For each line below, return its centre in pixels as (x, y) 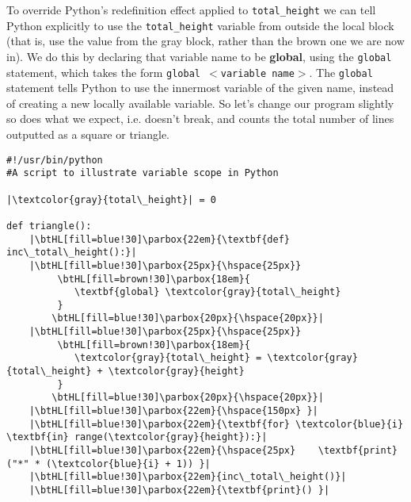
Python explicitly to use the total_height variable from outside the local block (200, 25)
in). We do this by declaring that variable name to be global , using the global (199, 56)
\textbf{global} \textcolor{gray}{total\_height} (207, 292)
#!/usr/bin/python (55, 160)
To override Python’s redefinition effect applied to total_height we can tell (191, 10)
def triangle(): (49, 226)
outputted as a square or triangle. (88, 134)
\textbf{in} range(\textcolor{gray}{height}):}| (137, 437)
